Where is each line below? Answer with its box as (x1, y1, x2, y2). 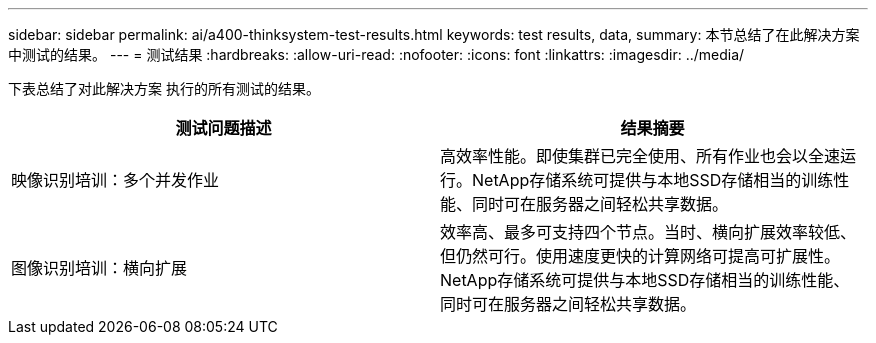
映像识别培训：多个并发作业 (11, 170, 220, 190)
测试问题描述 (175, 118, 272, 138)
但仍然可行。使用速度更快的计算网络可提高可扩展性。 (440, 246, 841, 266)
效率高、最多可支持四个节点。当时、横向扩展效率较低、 (440, 222, 857, 242)
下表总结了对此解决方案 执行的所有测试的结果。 (8, 80, 320, 97)
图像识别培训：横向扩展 (11, 258, 188, 278)
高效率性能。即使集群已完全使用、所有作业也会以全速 (440, 146, 841, 166)
